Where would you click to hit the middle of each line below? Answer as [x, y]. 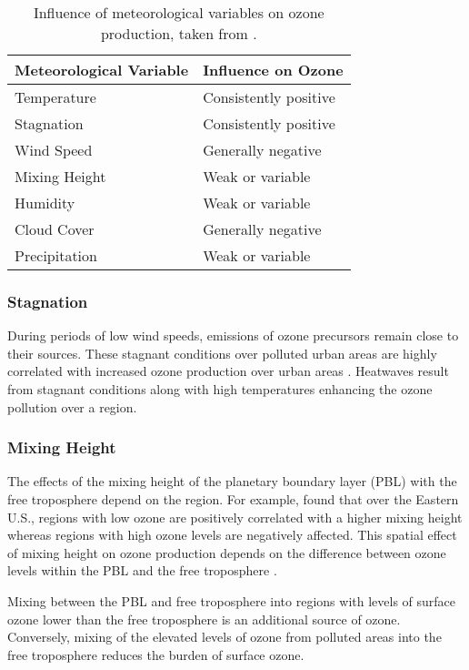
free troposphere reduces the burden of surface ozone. [156, 654]
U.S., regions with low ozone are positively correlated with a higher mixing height [235, 517]
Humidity [45, 203]
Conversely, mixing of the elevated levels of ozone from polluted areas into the [225, 637]
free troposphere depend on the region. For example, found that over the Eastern [233, 499]
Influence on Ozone [273, 70]
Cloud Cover [55, 229]
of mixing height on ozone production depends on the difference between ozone [227, 552]
